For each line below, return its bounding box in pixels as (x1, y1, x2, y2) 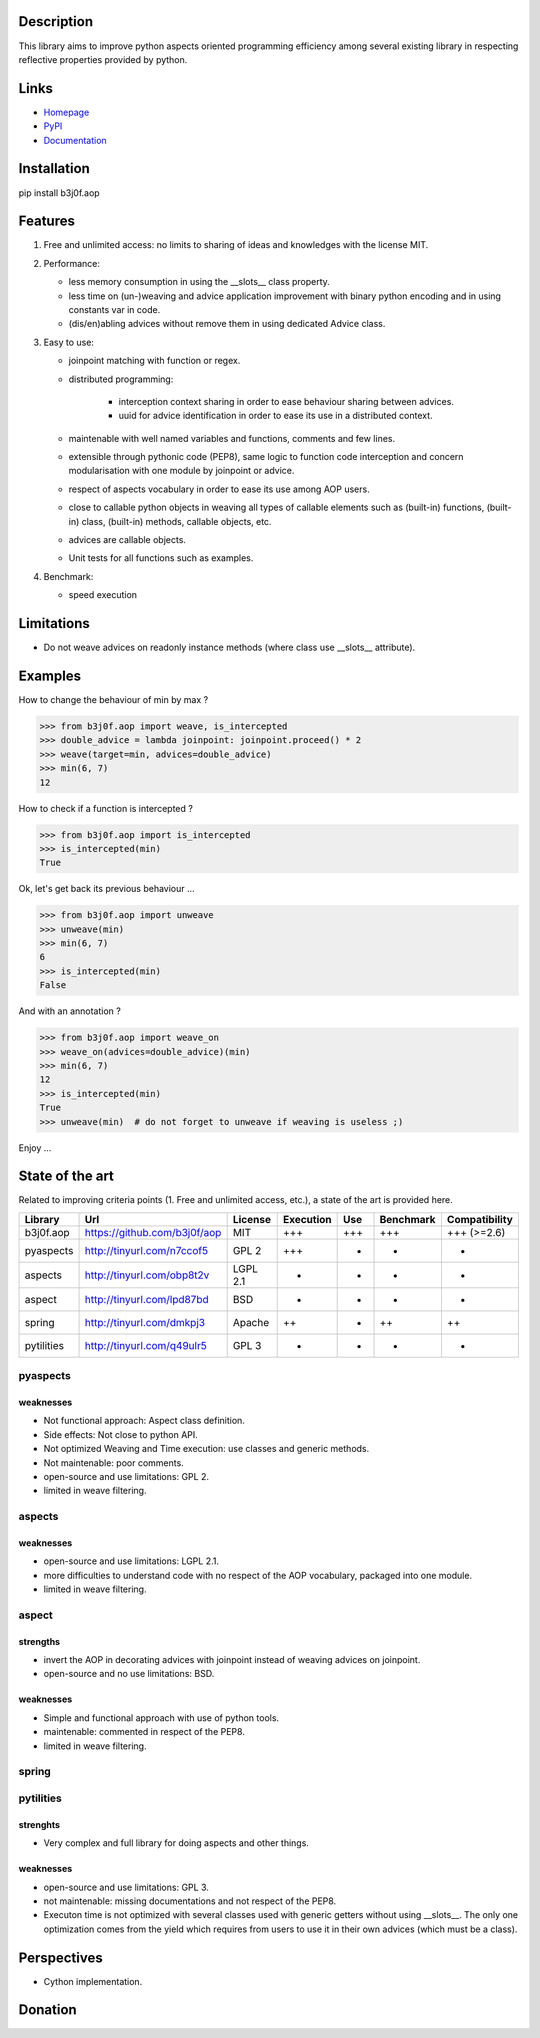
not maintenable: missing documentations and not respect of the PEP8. (43, 1895, 337, 1907)
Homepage (43, 106, 90, 118)
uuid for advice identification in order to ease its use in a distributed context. (118, 410, 434, 422)
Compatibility (446, 1212, 514, 1226)
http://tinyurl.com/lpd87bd (84, 1292, 209, 1306)
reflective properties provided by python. (18, 53, 188, 65)
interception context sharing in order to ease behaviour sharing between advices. (118, 395, 455, 407)
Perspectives (18, 1949, 104, 1966)
